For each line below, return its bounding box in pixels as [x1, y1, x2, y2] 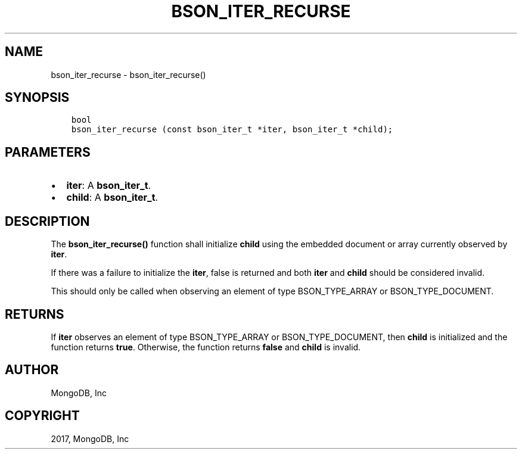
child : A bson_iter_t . [66, 191, 159, 204]
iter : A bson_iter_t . [66, 179, 151, 192]
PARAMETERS [5, 144, 91, 160]
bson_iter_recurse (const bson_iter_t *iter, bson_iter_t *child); [71, 125, 393, 135]
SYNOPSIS [5, 90, 70, 105]
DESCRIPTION [5, 213, 90, 229]
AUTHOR [5, 362, 59, 378]
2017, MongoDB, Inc [51, 433, 129, 444]
